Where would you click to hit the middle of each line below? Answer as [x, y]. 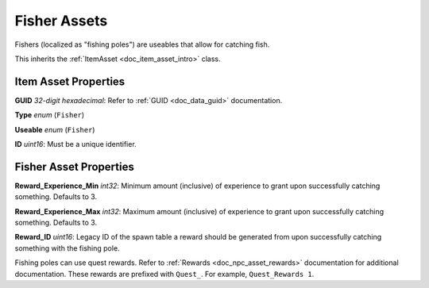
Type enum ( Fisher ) [50, 115]
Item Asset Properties [70, 81]
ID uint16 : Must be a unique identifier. [75, 144]
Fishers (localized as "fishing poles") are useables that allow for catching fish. [142, 44]
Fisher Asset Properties [74, 167]
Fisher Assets [61, 21]
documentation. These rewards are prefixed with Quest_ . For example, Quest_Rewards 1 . [164, 274]
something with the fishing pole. [67, 248]
